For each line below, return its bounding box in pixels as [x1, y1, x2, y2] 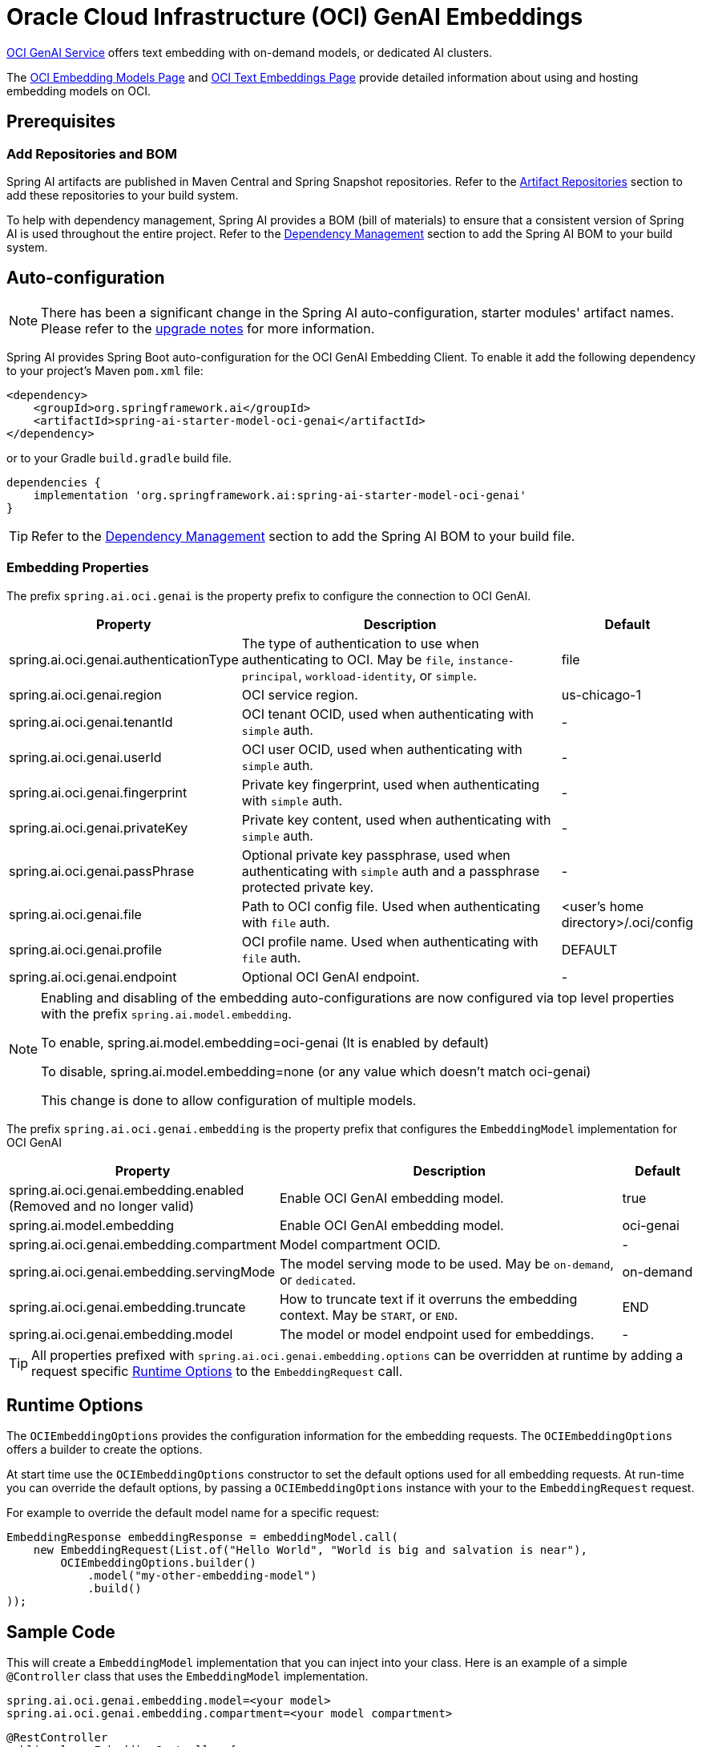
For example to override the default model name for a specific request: [6, 1506, 380, 1520]
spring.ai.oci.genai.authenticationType [9, 651, 239, 668]
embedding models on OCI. [6, 83, 151, 98]
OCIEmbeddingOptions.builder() [60, 1556, 256, 1570]
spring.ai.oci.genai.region [9, 686, 162, 703]
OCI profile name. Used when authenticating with [241, 933, 539, 950]
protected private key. [241, 878, 374, 895]
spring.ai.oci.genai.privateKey [9, 819, 188, 836]
